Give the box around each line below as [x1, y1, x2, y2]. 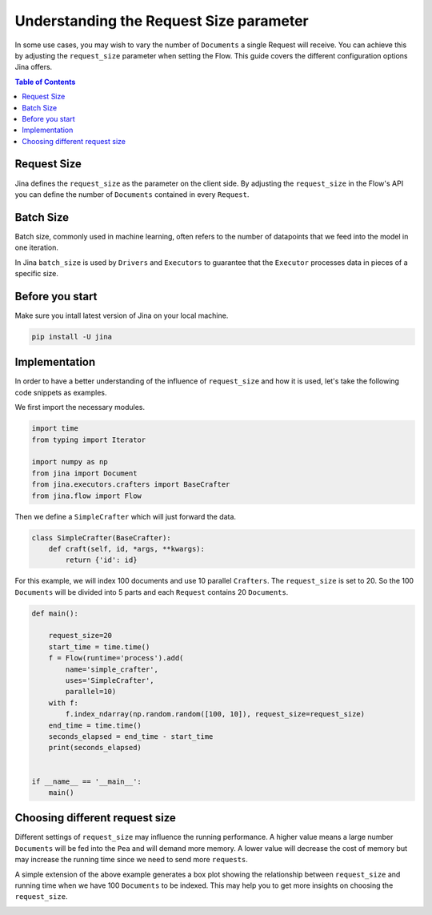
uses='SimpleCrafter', [65, 676, 155, 684]
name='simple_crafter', [65, 664, 159, 674]
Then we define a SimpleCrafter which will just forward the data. [14, 512, 236, 521]
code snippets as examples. [14, 387, 107, 397]
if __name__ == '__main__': [31, 777, 142, 786]
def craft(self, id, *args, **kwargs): [48, 544, 206, 553]
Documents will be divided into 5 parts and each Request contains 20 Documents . [14, 587, 289, 596]
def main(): [31, 608, 79, 618]
